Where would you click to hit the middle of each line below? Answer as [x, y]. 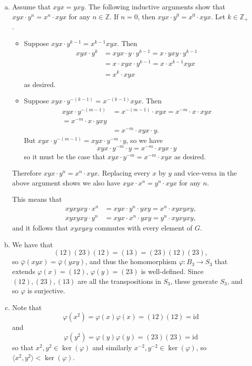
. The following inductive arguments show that [155, 6]
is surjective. [46, 291]
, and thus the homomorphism [131, 261]
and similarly [112, 347]
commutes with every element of [144, 228]
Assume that [31, 6]
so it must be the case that [64, 156]
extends [24, 271]
